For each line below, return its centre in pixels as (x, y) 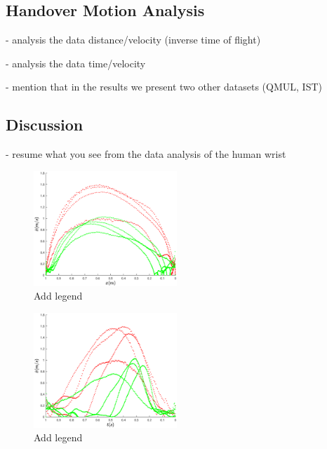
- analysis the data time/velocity (76, 63)
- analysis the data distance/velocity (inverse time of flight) (133, 40)
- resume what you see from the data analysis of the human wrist (146, 154)
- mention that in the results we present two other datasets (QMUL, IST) (164, 87)
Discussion (45, 125)
